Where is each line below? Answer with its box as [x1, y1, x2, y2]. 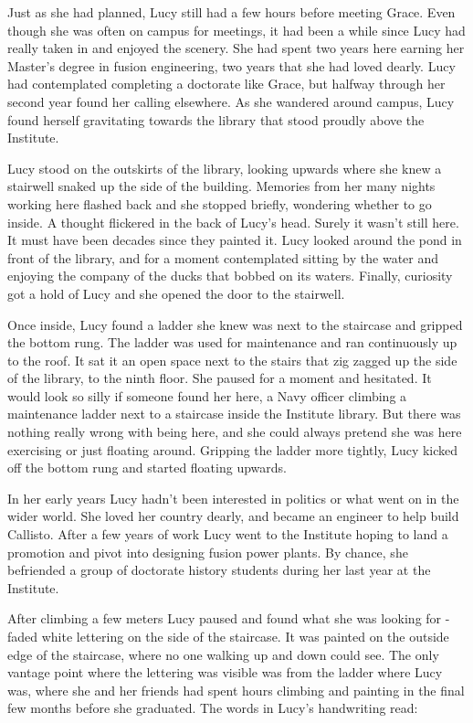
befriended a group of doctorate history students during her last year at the [7, 560, 431, 579]
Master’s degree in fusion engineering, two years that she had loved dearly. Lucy [7, 56, 456, 75]
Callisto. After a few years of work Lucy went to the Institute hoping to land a [7, 525, 448, 544]
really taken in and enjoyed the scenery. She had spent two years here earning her [7, 38, 465, 58]
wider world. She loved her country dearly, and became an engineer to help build [7, 506, 459, 526]
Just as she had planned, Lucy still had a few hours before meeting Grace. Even [7, 3, 456, 21]
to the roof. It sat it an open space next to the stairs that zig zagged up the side [7, 350, 457, 369]
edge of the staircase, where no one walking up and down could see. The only [7, 644, 439, 664]
